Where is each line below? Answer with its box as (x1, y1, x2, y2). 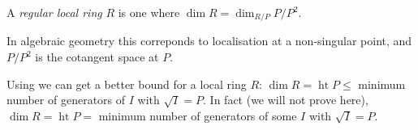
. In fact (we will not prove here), (203, 91, 368, 108)
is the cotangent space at (35, 48, 159, 65)
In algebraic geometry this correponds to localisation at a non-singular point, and (6, 32, 412, 49)
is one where (118, 4, 180, 20)
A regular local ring (6, 4, 102, 20)
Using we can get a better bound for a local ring (6, 75, 247, 92)
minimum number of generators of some (98, 107, 297, 124)
